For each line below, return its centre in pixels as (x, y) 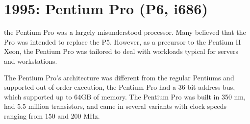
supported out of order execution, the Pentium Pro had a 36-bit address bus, (120, 87)
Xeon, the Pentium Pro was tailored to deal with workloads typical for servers (121, 51)
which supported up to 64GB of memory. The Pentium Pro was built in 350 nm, (125, 96)
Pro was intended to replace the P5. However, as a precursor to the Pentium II (123, 41)
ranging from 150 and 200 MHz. (52, 115)
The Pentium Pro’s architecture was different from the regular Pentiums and (119, 77)
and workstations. (31, 61)
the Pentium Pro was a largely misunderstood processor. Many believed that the (125, 32)
